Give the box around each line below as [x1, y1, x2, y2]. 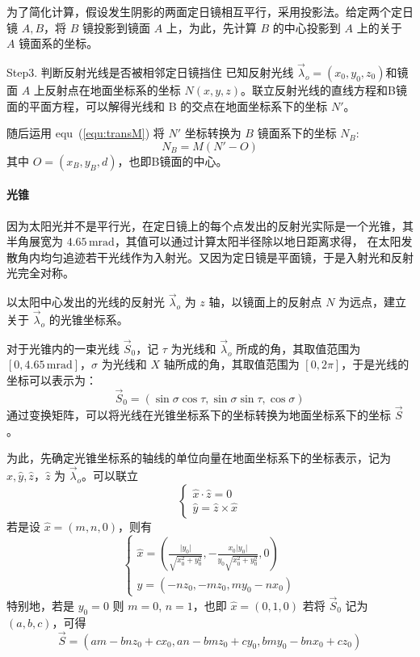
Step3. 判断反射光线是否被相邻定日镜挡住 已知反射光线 [6, 64, 294, 80]
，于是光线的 [341, 356, 409, 373]
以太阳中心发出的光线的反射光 [6, 293, 165, 310]
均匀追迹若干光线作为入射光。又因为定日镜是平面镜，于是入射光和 [40, 248, 391, 265]
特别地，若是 [6, 596, 74, 613]
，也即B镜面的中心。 [117, 152, 228, 169]
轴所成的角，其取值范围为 [163, 356, 300, 373]
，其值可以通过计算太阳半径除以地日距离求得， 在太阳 [114, 233, 401, 250]
